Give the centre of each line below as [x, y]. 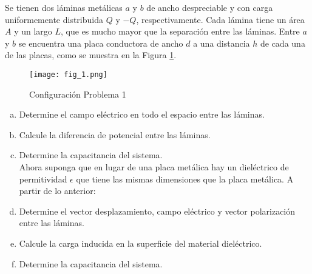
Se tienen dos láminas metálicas [64, 7]
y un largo [33, 31]
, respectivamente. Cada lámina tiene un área [220, 19]
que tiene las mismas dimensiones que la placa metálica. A [185, 179]
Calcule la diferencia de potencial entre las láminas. [115, 134]
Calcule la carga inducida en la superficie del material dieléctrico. [141, 243]
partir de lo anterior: [57, 191]
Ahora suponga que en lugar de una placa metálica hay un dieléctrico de [154, 167]
